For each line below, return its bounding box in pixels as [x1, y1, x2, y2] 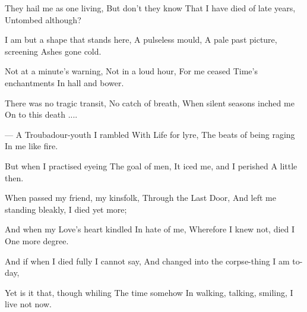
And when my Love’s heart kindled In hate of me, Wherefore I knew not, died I [5, 223, 295, 235]
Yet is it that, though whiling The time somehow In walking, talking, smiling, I [5, 286, 293, 298]
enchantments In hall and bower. [5, 76, 124, 89]
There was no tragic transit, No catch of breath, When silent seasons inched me [5, 96, 295, 109]
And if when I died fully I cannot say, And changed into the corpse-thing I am [5, 254, 290, 267]
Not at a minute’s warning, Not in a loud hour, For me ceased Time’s [5, 65, 258, 77]
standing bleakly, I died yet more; [5, 203, 127, 215]
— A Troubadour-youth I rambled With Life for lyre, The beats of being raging [5, 128, 295, 140]
